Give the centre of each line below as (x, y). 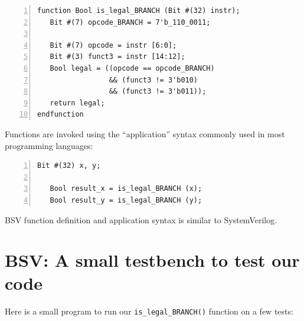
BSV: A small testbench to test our (152, 260)
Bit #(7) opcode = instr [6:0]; (113, 45)
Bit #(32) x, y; (69, 166)
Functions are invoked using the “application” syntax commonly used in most (145, 133)
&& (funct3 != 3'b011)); (158, 92)
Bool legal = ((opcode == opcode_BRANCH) (132, 68)
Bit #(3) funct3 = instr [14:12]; (117, 57)
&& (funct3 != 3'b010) (153, 80)
